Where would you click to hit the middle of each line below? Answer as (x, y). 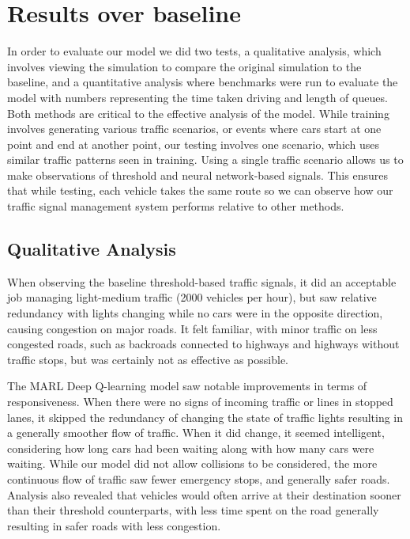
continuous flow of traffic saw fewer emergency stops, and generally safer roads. (199, 478)
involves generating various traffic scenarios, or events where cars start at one (194, 129)
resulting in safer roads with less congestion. (114, 525)
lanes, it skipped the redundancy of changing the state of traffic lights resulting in (205, 417)
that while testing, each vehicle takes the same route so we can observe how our (200, 190)
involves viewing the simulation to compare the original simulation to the (184, 66)
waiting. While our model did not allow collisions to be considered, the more (192, 463)
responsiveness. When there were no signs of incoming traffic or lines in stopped (200, 402)
